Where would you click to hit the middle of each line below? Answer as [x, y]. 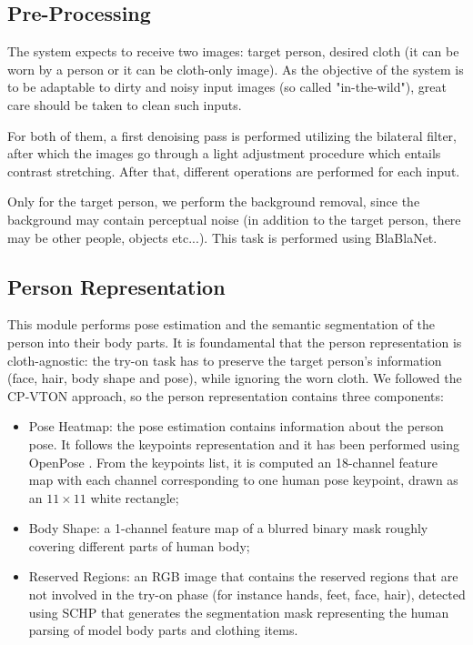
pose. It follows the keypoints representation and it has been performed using [244, 443]
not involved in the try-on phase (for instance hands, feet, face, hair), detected [247, 595]
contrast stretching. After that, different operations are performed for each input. [234, 171]
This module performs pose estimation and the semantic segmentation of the [221, 324]
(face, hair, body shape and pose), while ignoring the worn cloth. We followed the [235, 378]
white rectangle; [135, 497]
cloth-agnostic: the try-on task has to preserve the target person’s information [225, 360]
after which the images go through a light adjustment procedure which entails [224, 153]
